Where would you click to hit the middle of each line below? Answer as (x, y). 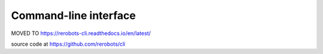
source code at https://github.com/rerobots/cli (68, 44)
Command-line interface (73, 15)
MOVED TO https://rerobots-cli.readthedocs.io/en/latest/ (81, 33)
